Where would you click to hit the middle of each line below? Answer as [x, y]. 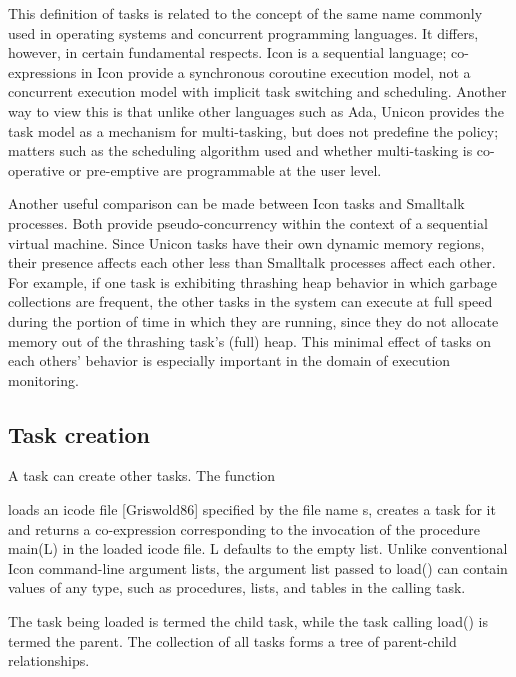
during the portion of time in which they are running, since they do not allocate [253, 320]
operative [36, 169]
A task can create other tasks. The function [142, 475]
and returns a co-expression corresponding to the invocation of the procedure [244, 528]
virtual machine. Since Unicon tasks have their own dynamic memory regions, [246, 242]
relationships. [49, 660]
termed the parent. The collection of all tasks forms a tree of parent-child [232, 640]
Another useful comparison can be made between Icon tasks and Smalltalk [236, 203]
